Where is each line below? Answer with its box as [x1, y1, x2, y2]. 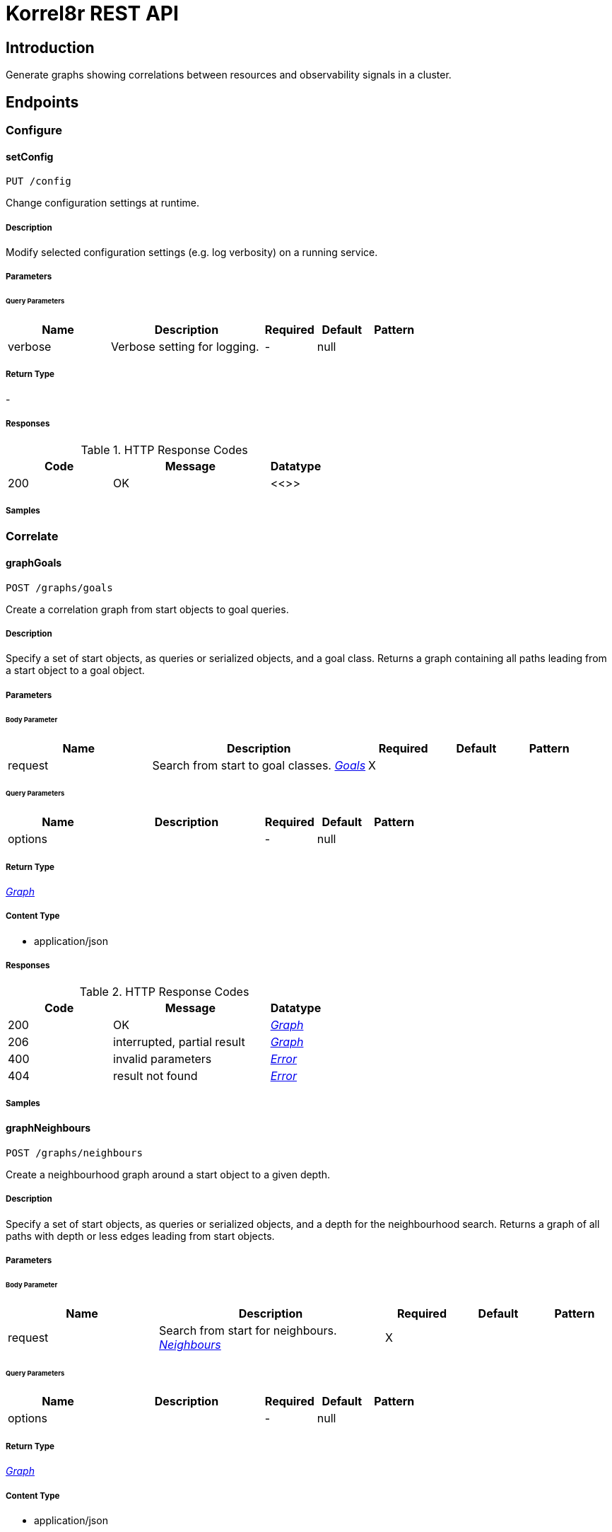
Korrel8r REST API [6, 1, 179, 25]
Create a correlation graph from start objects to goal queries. [6, 603, 289, 615]
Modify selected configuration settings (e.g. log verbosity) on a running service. [6, 246, 378, 259]
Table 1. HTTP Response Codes [81, 442, 248, 457]
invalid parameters [113, 1051, 212, 1066]
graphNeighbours [6, 1122, 91, 1135]
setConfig [6, 150, 54, 163]
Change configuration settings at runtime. [6, 197, 200, 209]
